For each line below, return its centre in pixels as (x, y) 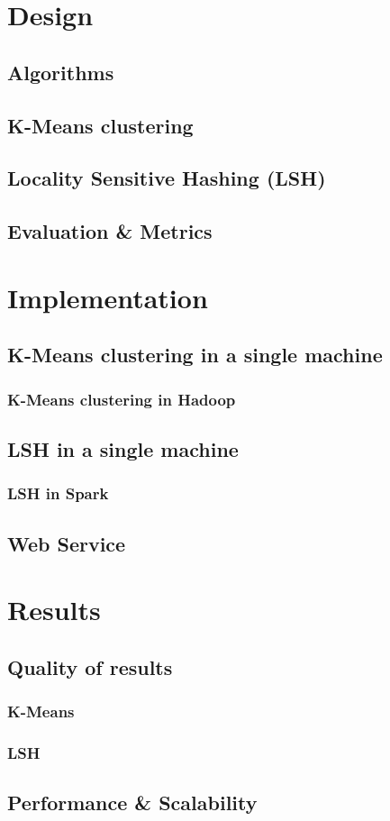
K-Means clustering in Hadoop (122, 399)
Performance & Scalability (132, 803)
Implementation (108, 297)
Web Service (67, 543)
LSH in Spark (58, 493)
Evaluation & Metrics (110, 231)
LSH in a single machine (123, 448)
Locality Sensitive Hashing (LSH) (167, 178)
